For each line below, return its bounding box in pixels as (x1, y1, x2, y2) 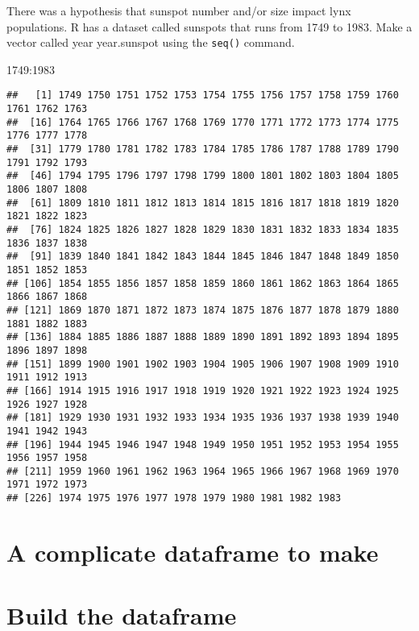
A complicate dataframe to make (6, 535, 379, 568)
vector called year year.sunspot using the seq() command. (6, 34, 295, 51)
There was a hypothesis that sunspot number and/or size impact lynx (6, 2, 351, 19)
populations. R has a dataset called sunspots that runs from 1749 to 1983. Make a (6, 18, 413, 35)
